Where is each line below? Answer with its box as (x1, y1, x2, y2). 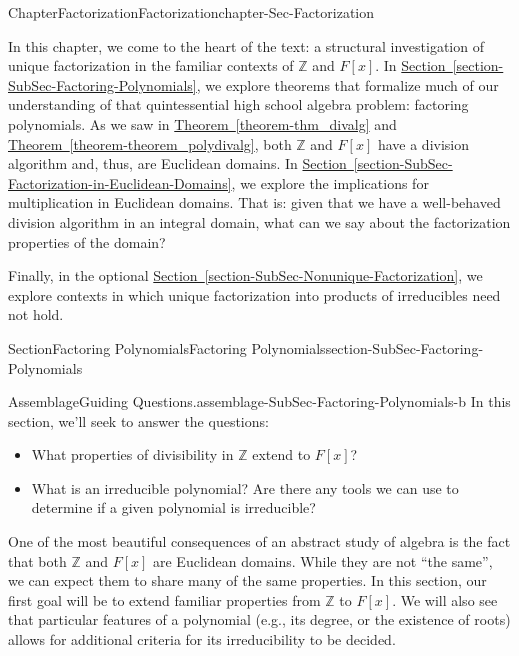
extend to (252, 444, 311, 465)
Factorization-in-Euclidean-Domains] (8, 172, 232, 193)
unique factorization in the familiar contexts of (8, 55, 294, 76)
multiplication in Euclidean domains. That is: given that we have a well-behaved (8, 192, 501, 213)
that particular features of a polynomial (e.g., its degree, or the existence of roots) (8, 609, 511, 630)
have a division (377, 133, 470, 154)
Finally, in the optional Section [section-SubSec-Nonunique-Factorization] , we (8, 265, 483, 286)
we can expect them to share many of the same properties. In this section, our (8, 570, 487, 591)
